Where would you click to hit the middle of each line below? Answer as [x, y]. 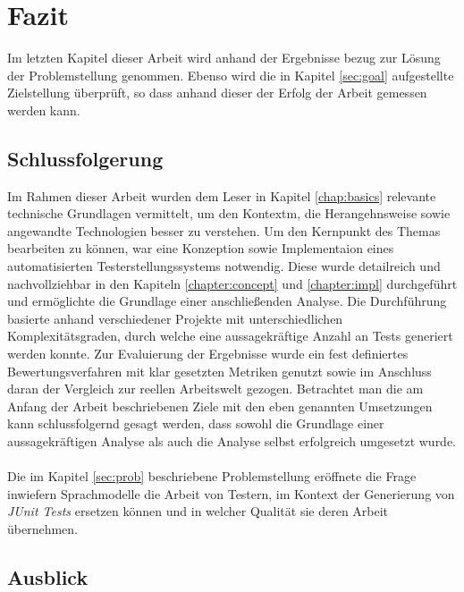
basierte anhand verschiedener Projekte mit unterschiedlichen [175, 318]
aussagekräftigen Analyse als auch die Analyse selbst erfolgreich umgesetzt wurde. [232, 441]
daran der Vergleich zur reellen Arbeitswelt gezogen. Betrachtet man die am [215, 389]
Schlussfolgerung [85, 158]
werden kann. [44, 110]
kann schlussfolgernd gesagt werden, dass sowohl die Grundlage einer [196, 423]
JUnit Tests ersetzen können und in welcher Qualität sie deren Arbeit [198, 511]
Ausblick [48, 576]
